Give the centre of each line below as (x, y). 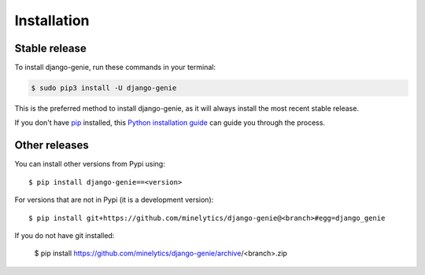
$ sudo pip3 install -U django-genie (104, 88)
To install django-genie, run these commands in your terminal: (115, 68)
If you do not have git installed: (65, 235)
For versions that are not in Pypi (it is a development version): (114, 200)
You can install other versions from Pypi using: (90, 164)
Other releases (52, 145)
